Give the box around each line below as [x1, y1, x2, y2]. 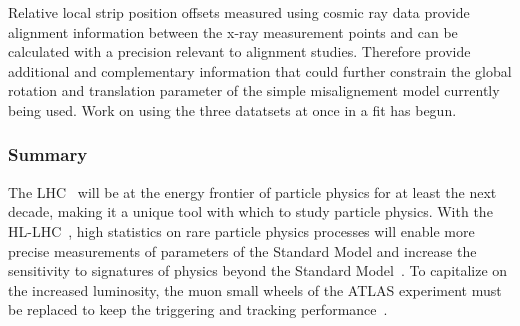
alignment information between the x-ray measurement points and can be [8, 21, 458, 42]
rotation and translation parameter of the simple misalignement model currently [8, 80, 500, 101]
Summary [8, 142, 88, 167]
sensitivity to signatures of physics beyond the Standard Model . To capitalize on [8, 260, 508, 281]
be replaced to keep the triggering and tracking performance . [8, 299, 388, 320]
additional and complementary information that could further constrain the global [8, 60, 512, 81]
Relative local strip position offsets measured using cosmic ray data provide [8, 2, 470, 22]
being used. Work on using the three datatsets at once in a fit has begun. [8, 99, 457, 120]
